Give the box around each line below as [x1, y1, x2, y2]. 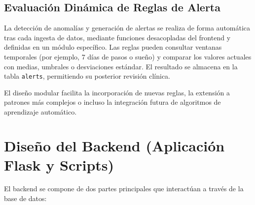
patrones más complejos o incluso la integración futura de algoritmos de [4, 97, 221, 107]
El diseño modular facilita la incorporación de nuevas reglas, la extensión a [4, 87, 230, 97]
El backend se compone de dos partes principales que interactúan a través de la [4, 183, 244, 193]
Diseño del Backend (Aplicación [4, 135, 225, 155]
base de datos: [4, 193, 47, 203]
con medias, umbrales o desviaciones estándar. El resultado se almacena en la [4, 61, 238, 71]
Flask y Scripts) [4, 154, 114, 175]
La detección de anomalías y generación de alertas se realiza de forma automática [4, 23, 251, 33]
